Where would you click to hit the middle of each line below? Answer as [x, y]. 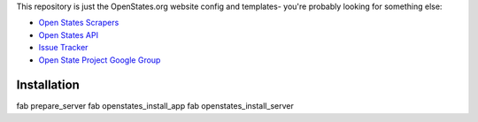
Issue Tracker [63, 48]
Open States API [69, 34]
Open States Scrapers [79, 23]
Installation [48, 85]
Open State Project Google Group [100, 60]
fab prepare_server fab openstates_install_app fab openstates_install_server [155, 106]
